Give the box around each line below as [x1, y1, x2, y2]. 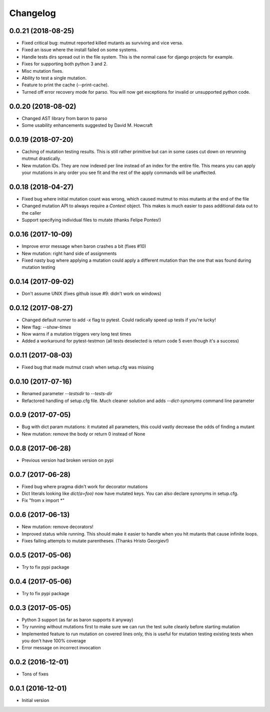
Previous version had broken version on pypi [21, 457, 114, 463]
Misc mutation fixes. [21, 68, 63, 74]
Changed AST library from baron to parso [21, 115, 107, 121]
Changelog [9, 8, 56, 19]
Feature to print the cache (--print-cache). [21, 82, 109, 88]
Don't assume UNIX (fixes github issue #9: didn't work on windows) [21, 291, 161, 297]
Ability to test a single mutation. [21, 75, 87, 81]
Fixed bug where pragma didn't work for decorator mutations [21, 483, 148, 489]
